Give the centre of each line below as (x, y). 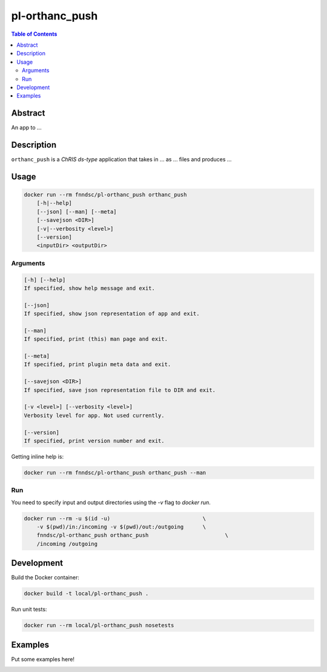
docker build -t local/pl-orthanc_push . (86, 594)
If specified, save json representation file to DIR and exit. (120, 390)
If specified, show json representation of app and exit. (112, 314)
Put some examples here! (43, 659)
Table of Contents (34, 34)
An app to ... (26, 128)
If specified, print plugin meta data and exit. (97, 364)
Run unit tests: (29, 610)
